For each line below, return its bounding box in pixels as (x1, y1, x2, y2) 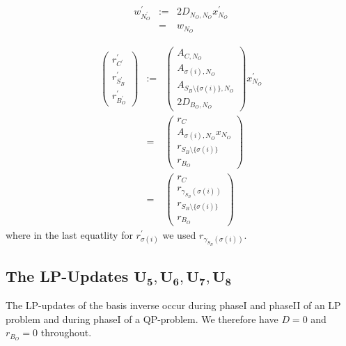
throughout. (40, 325, 92, 340)
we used (162, 227, 196, 242)
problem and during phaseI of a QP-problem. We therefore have (6, 311, 278, 326)
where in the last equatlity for (6, 227, 133, 242)
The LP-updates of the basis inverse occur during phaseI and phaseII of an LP (6, 297, 341, 312)
